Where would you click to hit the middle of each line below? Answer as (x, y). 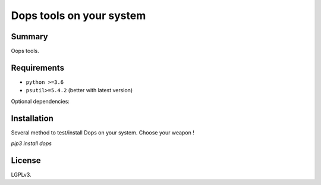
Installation (32, 118)
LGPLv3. (21, 174)
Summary (29, 37)
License (26, 160)
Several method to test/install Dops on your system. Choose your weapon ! (103, 132)
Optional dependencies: (40, 101)
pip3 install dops (31, 143)
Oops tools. (25, 51)
